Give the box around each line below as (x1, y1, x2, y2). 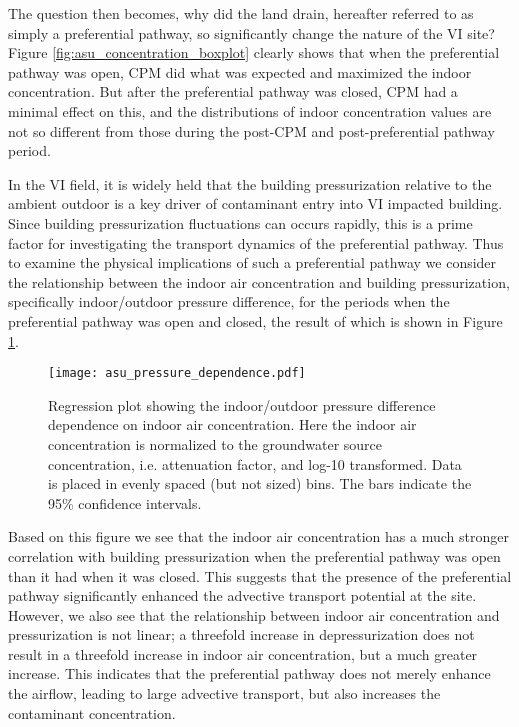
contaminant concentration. (8, 702, 176, 723)
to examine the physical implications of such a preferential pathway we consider (8, 252, 497, 273)
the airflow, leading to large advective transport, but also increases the (8, 683, 441, 704)
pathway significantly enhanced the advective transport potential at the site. (8, 585, 477, 606)
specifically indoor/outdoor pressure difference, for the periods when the (8, 291, 450, 312)
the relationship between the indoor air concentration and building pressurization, (8, 271, 510, 292)
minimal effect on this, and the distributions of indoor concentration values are (8, 100, 492, 121)
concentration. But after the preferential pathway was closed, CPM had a (8, 81, 458, 102)
